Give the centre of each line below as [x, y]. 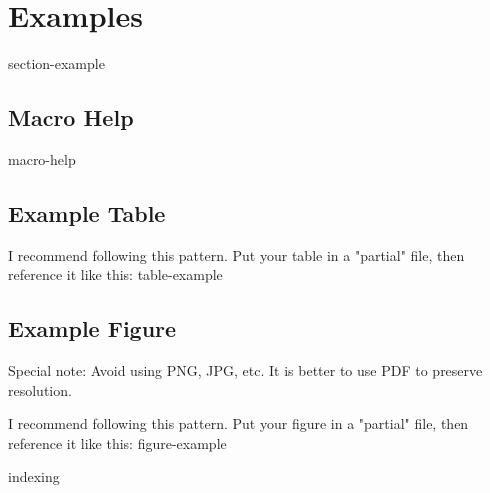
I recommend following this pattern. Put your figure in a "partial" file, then [238, 423]
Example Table [87, 212]
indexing [34, 476]
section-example [56, 63]
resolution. [40, 389]
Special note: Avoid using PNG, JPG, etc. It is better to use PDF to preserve [245, 370]
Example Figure [92, 328]
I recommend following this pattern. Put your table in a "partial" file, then [236, 254]
